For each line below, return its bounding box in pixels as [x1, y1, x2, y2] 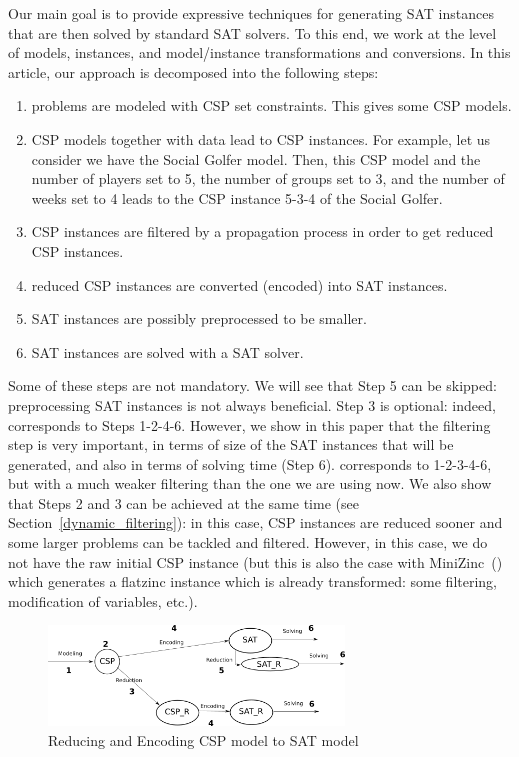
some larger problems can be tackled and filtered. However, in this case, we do [8, 532, 488, 553]
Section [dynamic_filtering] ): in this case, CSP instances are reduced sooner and [8, 512, 503, 533]
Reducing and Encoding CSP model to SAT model [48, 729, 359, 750]
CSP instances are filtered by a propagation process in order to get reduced [31, 221, 494, 242]
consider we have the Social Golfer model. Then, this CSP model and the [31, 148, 481, 169]
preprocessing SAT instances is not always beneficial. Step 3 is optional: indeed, [8, 394, 496, 415]
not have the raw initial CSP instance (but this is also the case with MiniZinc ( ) [8, 551, 503, 572]
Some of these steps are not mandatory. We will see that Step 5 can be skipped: [8, 375, 497, 396]
